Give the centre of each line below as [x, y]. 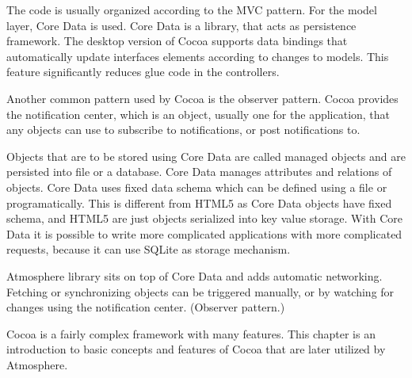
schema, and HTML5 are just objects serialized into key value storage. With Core [205, 218]
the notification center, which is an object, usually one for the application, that [198, 114]
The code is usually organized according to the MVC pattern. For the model [192, 10]
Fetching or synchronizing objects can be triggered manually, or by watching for [200, 291]
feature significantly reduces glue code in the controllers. [143, 72]
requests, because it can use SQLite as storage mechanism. [149, 249]
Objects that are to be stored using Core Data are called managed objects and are [206, 156]
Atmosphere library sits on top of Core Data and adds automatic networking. [195, 275]
